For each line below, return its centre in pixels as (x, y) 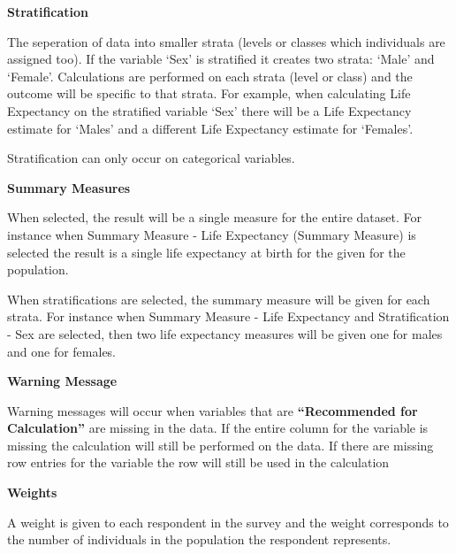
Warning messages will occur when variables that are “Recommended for (213, 410)
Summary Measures (69, 187)
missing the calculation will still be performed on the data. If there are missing (220, 445)
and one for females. (62, 351)
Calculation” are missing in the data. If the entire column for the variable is (218, 428)
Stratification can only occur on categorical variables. (151, 158)
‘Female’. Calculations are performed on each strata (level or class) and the (210, 76)
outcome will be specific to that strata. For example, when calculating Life (209, 93)
